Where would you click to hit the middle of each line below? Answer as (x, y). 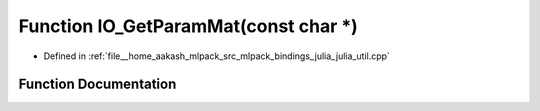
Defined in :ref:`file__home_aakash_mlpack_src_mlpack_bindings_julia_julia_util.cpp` (216, 56)
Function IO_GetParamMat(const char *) (188, 26)
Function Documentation (97, 84)
